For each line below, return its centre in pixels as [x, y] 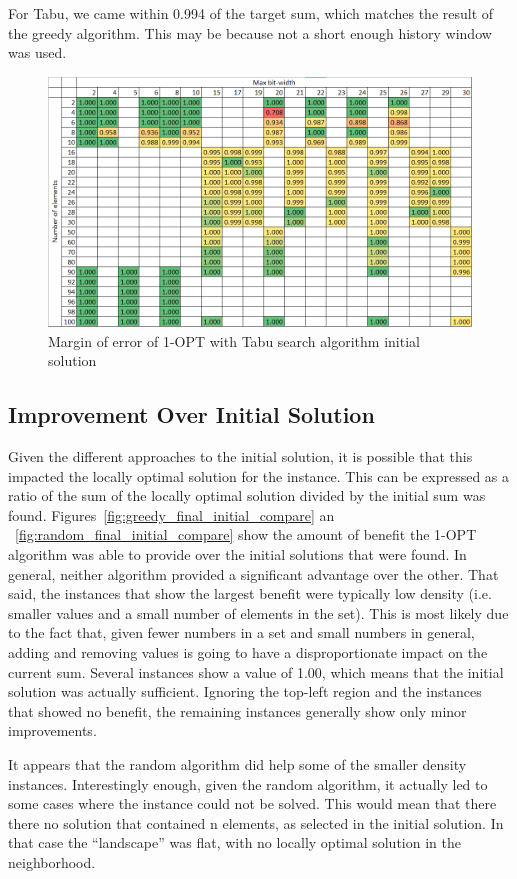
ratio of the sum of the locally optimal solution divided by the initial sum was [247, 495]
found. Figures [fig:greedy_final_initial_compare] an [171, 514]
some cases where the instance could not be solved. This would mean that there [252, 803]
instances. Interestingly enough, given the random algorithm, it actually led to [248, 783]
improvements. [52, 730]
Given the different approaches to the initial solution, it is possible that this [240, 456]
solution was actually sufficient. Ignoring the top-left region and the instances [245, 691]
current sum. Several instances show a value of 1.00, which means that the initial [256, 671]
